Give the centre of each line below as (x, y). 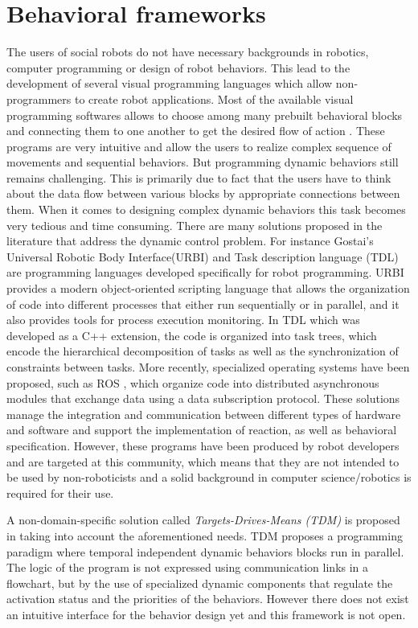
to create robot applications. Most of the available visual (214, 99)
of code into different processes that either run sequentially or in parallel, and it (203, 304)
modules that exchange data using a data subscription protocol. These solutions (203, 398)
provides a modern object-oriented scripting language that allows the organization (208, 288)
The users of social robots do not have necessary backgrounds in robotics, (188, 52)
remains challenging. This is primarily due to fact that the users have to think (199, 177)
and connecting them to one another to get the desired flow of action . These (196, 131)
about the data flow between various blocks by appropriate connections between (203, 193)
